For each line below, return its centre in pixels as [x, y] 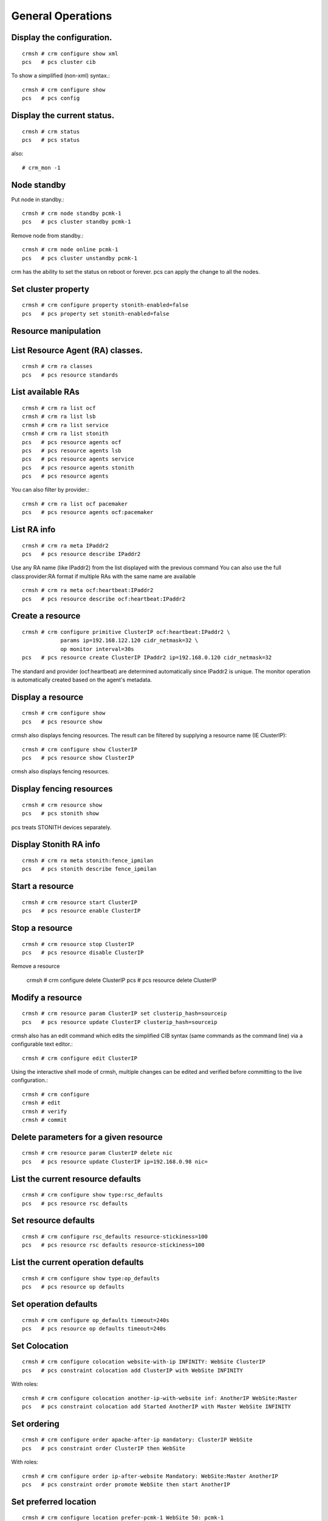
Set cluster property [50, 289]
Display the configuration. [62, 37]
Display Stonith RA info [56, 845]
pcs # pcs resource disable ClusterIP [83, 952]
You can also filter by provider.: [50, 490]
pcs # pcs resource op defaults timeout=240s [94, 1328]
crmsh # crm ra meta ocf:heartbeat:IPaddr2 [88, 590]
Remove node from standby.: [47, 235]
